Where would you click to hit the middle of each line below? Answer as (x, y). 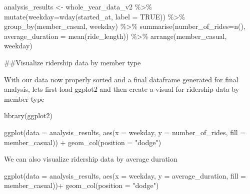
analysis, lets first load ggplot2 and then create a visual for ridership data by (122, 89)
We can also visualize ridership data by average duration (91, 159)
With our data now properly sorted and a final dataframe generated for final (121, 79)
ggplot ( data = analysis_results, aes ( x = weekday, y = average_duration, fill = (125, 175)
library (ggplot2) (28, 115)
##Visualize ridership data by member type (72, 62)
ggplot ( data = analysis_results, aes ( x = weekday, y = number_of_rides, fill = (125, 132)
